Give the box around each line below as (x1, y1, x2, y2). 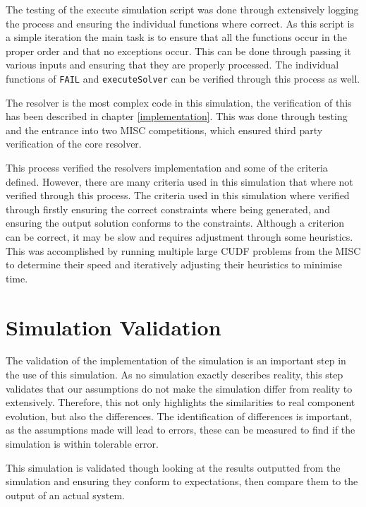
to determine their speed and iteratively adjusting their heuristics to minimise (6, 257, 342, 272)
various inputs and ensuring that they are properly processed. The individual (6, 57, 339, 72)
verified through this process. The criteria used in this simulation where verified (6, 188, 350, 203)
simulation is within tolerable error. (6, 436, 159, 451)
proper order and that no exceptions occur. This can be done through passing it (6, 43, 351, 58)
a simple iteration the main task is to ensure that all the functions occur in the (6, 30, 347, 44)
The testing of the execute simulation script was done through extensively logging (6, 2, 359, 16)
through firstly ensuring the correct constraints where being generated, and (6, 201, 330, 216)
